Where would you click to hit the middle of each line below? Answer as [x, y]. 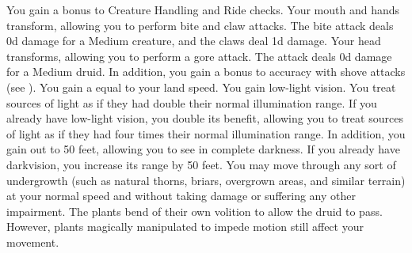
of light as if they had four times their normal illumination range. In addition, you [206, 133]
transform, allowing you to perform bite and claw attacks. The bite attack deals [200, 25]
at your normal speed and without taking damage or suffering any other [181, 196]
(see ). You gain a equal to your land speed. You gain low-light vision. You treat [201, 87]
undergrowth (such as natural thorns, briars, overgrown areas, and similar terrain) [206, 180]
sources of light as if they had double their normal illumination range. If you [192, 102]
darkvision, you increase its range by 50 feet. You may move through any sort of [201, 164]
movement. [33, 242]
